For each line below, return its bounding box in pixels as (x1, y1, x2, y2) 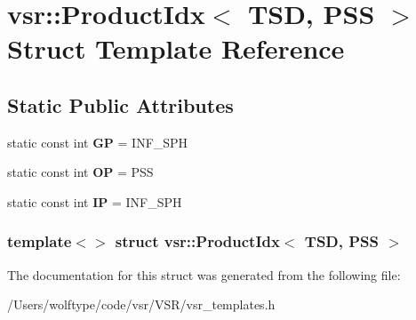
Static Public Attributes (7, 91, 234, 118)
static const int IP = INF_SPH (7, 192, 182, 211)
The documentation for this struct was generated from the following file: (7, 265, 401, 284)
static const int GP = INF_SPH (7, 132, 188, 151)
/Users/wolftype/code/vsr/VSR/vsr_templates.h (7, 295, 276, 314)
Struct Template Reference (7, 30, 345, 67)
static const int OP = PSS (7, 163, 154, 181)
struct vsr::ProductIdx (115, 230, 280, 252)
